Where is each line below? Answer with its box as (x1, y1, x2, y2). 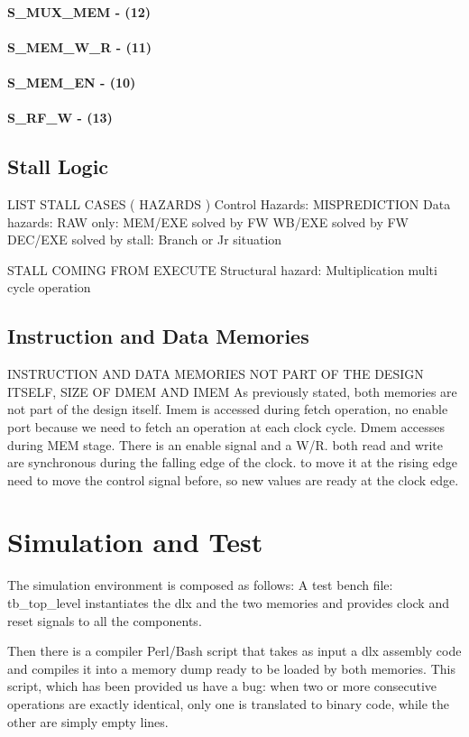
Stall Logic (7, 152, 109, 180)
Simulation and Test (7, 523, 263, 560)
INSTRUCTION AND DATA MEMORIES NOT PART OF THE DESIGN (7, 364, 424, 383)
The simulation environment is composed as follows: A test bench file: (7, 576, 393, 594)
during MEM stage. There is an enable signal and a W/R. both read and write (7, 435, 444, 454)
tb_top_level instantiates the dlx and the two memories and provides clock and (7, 594, 449, 612)
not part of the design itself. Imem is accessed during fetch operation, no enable (7, 400, 448, 419)
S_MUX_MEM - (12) (7, 2, 151, 21)
